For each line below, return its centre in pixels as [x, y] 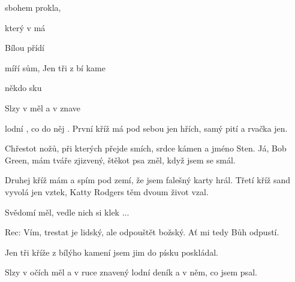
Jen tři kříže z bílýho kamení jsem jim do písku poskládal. [112, 252]
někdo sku [23, 88]
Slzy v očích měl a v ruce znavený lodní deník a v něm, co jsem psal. [131, 272]
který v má [25, 27]
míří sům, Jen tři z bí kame [55, 67]
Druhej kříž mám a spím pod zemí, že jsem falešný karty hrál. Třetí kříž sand [148, 180]
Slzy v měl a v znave [43, 107]
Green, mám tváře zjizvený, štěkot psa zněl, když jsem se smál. [120, 160]
